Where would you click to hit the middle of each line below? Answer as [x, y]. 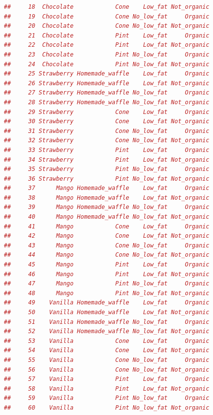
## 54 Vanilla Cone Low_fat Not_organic [107, 350]
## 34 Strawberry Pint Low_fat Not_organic [107, 160]
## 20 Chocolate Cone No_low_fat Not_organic [107, 26]
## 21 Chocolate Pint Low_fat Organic [107, 35]
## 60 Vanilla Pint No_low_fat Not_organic [107, 407]
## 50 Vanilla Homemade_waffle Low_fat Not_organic [107, 312]
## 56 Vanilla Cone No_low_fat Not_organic [107, 369]
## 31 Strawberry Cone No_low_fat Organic [107, 131]
